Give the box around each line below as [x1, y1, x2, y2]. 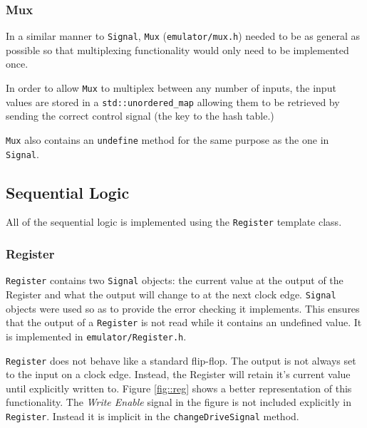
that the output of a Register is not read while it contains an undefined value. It [6, 315, 362, 330]
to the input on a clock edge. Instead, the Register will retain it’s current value [6, 367, 351, 382]
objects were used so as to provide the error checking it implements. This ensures [6, 301, 360, 315]
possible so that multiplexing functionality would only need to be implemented [6, 42, 349, 57]
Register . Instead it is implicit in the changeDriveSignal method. [6, 409, 299, 424]
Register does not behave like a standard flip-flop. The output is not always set [6, 353, 356, 367]
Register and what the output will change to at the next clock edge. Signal [6, 287, 336, 302]
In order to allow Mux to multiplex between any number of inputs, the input [6, 80, 336, 95]
